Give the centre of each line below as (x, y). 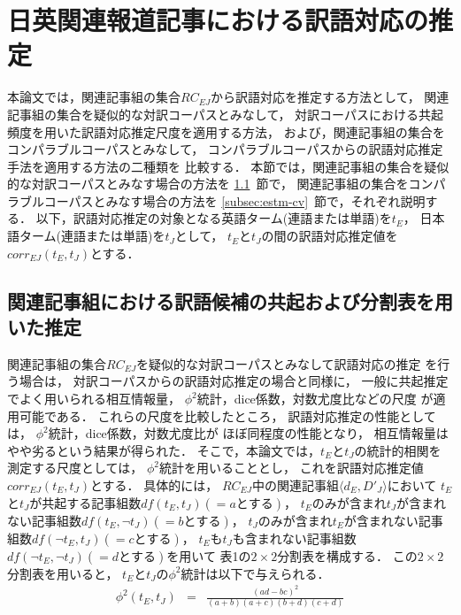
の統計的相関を (398, 450)
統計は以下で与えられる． (255, 573)
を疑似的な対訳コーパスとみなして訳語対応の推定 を (287, 363)
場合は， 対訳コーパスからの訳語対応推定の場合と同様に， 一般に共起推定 (234, 381)
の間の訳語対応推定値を (330, 236)
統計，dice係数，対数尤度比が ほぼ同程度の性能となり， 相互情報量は (248, 433)
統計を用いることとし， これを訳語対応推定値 (292, 468)
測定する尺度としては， (75, 468)
